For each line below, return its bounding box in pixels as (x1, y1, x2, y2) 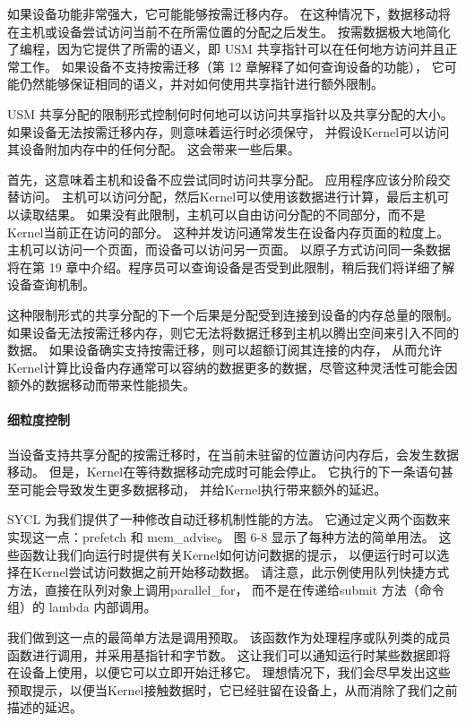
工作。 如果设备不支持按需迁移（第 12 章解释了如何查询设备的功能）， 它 (19, 56, 444, 75)
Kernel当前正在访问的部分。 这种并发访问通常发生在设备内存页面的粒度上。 (7, 222, 450, 241)
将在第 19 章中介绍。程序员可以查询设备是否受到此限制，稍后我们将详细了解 (7, 257, 455, 276)
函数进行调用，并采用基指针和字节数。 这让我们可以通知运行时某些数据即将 (7, 645, 451, 664)
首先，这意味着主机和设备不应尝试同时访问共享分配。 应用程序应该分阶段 (7, 169, 438, 188)
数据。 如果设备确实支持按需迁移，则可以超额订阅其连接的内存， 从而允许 (7, 340, 443, 359)
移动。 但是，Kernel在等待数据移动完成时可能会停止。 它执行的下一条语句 (7, 462, 441, 481)
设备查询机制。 (7, 275, 95, 294)
